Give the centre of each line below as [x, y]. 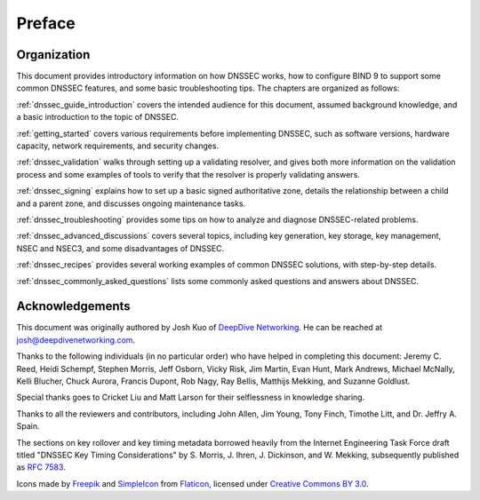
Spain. [28, 426]
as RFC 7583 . [41, 467]
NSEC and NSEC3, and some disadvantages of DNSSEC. [120, 248]
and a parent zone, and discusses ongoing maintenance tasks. [131, 203]
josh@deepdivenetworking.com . [76, 340]
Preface [46, 23]
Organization [53, 55]
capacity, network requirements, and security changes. [118, 146]
